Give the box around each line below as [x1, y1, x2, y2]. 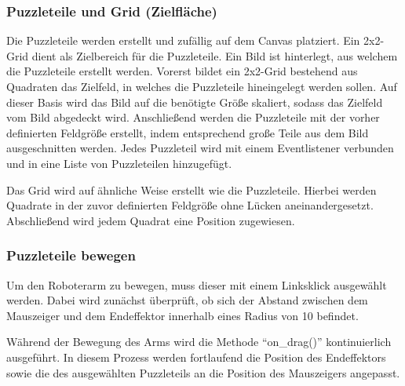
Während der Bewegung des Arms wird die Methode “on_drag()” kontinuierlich [6, 333, 392, 350]
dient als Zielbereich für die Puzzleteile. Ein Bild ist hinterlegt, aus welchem [31, 47, 398, 64]
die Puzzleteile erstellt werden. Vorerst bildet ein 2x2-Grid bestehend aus [6, 63, 358, 79]
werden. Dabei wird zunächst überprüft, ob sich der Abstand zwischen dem [6, 292, 368, 308]
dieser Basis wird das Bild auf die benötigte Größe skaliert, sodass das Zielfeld [6, 93, 383, 110]
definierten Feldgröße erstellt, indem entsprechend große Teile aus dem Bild [6, 124, 369, 140]
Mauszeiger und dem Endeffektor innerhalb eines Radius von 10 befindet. [6, 307, 359, 323]
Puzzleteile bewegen [6, 246, 136, 265]
